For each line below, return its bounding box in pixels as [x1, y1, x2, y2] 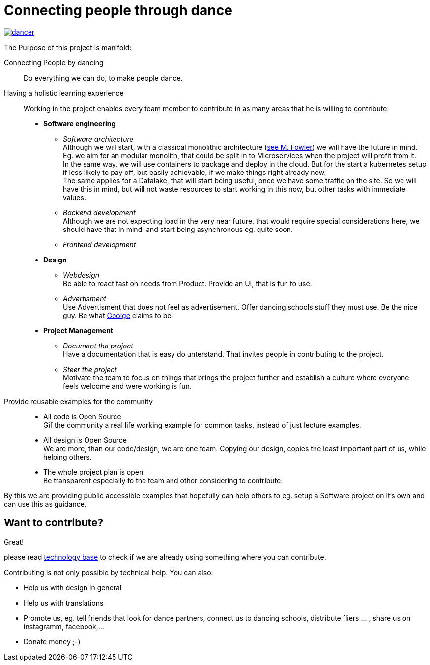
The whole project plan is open [43, 467, 143, 476]
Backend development [63, 208, 136, 217]
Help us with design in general [24, 583, 122, 592]
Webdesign [63, 270, 100, 279]
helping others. [43, 452, 92, 461]
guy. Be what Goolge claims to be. [63, 311, 173, 319]
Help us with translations [24, 598, 104, 607]
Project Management [43, 326, 113, 335]
